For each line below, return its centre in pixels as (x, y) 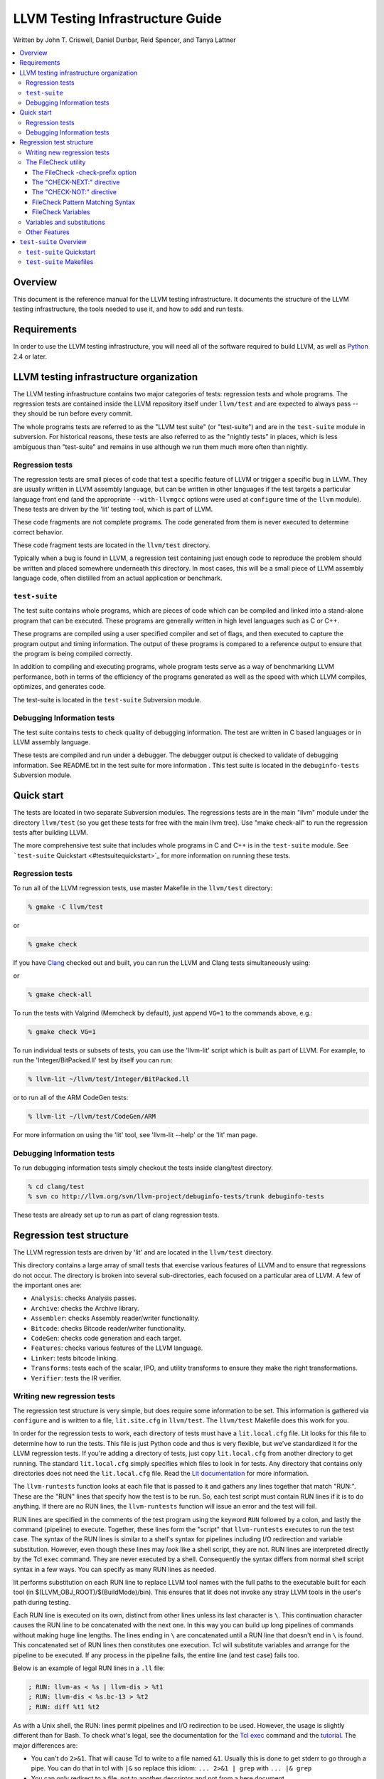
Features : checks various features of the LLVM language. (117, 1348)
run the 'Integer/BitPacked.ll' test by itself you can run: (93, 1060)
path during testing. (42, 1602)
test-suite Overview (53, 242)
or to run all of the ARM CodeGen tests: (71, 1098)
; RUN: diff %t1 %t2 (64, 1707)
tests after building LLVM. (50, 832)
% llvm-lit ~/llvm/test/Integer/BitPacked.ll (109, 1079)
